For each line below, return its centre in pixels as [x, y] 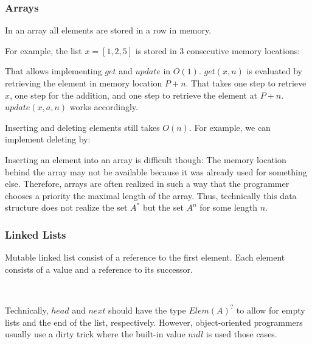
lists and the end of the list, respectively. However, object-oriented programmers [154, 322]
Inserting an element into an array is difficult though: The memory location [146, 159]
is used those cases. [241, 334]
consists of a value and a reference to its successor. [99, 269]
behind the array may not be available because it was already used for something [156, 171]
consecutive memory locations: [244, 50]
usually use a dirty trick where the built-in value [95, 334]
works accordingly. [104, 107]
